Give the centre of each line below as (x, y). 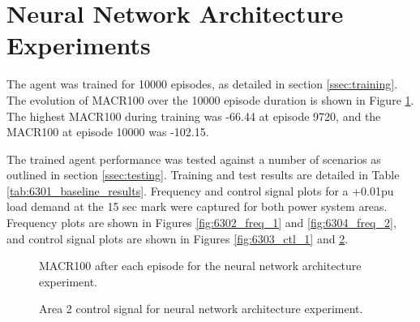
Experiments (79, 45)
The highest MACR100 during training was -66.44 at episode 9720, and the (194, 116)
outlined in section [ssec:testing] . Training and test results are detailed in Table (203, 175)
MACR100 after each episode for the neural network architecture (200, 266)
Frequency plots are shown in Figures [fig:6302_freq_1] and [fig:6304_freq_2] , (201, 223)
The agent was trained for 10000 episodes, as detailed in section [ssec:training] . (202, 84)
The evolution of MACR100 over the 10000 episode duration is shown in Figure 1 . (210, 99)
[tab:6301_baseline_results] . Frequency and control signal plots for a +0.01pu (200, 190)
